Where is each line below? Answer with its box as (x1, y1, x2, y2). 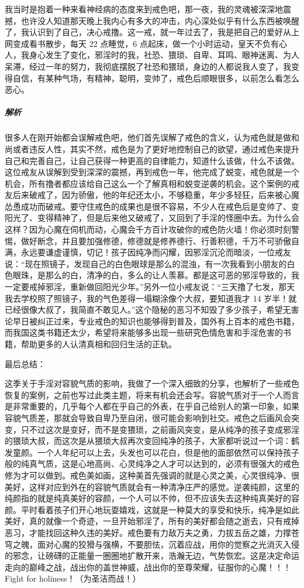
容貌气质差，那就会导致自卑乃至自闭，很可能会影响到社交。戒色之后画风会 (5, 411, 291, 423)
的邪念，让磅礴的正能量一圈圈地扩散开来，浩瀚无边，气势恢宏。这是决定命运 (5, 549, 299, 562)
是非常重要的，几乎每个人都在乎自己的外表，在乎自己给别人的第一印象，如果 (5, 400, 299, 412)
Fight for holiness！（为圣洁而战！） (5, 572, 141, 584)
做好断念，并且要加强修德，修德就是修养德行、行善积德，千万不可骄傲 (20, 234, 291, 247)
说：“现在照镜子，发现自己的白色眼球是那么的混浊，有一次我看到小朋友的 (5, 257, 287, 269)
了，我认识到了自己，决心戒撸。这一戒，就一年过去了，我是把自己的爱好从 (5, 26, 291, 38)
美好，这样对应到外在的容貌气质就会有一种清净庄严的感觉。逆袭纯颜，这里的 (5, 480, 299, 493)
